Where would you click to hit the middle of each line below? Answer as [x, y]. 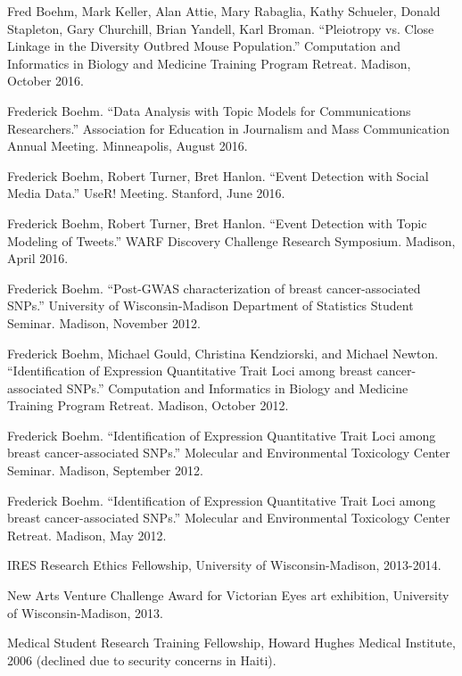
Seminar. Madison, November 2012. [104, 322]
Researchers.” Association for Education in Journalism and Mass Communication [228, 128]
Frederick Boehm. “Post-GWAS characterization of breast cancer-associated [214, 288]
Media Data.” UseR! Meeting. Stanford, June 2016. [146, 193]
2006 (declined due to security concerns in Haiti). [142, 660]
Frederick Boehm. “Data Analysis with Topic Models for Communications [209, 110]
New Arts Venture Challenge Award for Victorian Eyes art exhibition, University [228, 595]
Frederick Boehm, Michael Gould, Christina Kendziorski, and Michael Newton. [223, 353]
